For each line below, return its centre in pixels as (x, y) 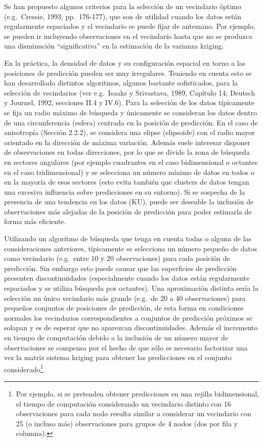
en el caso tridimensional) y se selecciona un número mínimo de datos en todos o (129, 172)
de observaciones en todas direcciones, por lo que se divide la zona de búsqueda (127, 152)
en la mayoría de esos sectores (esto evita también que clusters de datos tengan (127, 182)
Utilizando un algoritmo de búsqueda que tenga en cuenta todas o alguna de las (128, 238)
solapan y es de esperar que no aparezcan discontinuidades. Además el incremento (131, 327)
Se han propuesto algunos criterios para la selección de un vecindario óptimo (123, 6)
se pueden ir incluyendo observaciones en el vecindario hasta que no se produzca (128, 36)
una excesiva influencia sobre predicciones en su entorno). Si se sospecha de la (125, 191)
